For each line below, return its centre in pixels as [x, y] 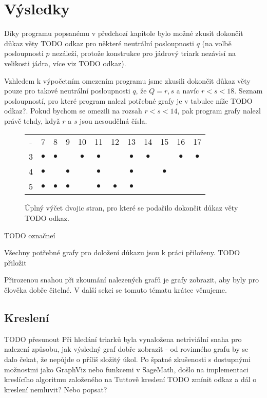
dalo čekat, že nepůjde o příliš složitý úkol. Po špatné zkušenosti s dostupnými [127, 359]
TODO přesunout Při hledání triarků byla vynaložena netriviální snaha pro [123, 339]
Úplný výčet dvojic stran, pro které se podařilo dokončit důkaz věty [131, 208]
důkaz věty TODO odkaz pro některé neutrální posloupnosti [99, 43]
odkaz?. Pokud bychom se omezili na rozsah [73, 111]
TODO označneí [30, 235]
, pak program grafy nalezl [219, 111]
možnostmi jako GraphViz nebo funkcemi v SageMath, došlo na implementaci [126, 369]
